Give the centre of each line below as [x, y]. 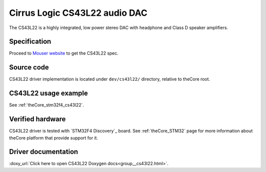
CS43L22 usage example [49, 93]
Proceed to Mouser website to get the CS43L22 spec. [64, 53]
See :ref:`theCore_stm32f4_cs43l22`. [47, 105]
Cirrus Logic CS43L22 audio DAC [78, 13]
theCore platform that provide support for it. [54, 138]
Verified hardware [37, 119]
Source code [29, 67]
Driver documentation [44, 152]
